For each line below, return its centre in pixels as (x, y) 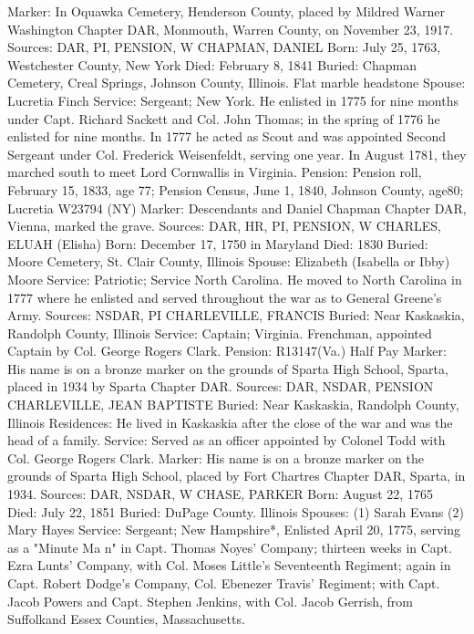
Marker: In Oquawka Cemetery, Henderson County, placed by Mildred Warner (226, 11)
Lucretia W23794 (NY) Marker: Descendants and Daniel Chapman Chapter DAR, (237, 208)
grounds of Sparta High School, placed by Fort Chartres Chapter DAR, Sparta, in (237, 476)
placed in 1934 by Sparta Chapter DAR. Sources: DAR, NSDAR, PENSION (221, 386)
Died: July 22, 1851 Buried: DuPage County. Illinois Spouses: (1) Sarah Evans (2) (236, 511)
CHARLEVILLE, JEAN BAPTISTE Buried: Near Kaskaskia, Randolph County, (233, 405)
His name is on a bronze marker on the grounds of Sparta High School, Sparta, (228, 368)
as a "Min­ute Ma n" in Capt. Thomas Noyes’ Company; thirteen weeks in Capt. (230, 547)
